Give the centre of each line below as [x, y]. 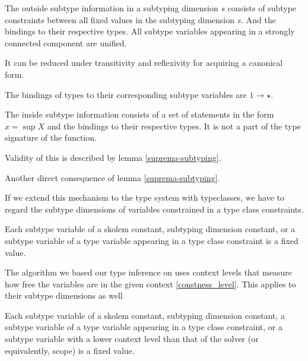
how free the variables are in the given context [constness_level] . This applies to [150, 284]
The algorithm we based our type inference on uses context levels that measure [148, 272]
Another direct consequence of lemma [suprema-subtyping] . [112, 177]
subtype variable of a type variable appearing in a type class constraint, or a [144, 327]
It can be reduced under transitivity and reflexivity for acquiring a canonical [144, 63]
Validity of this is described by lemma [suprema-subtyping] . [113, 157]
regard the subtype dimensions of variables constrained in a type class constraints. [154, 209]
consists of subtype [262, 8]
